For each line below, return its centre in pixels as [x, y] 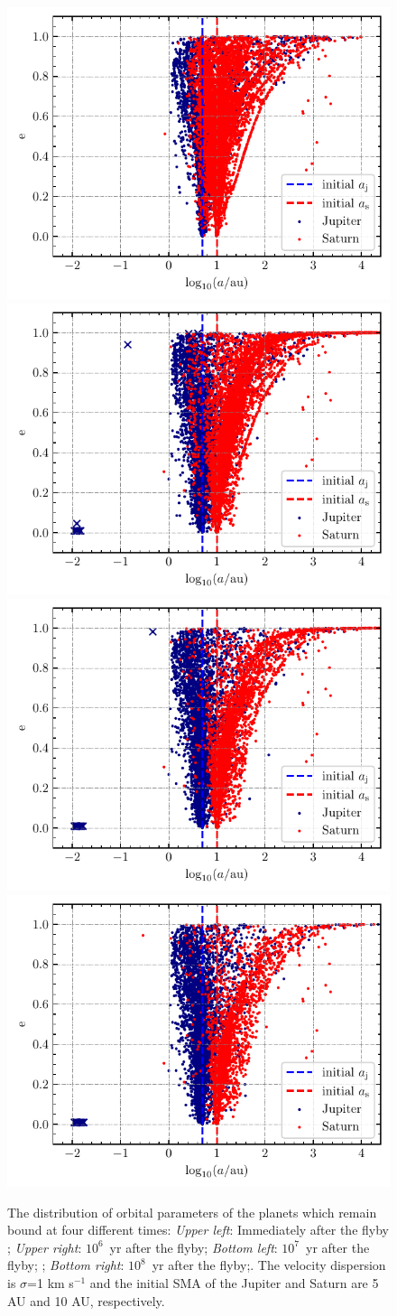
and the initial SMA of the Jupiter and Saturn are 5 [234, 1282]
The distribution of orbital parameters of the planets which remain [192, 1212]
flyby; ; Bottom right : [66, 1265]
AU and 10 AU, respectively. [86, 1300]
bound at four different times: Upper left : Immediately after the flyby [198, 1230]
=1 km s [51, 1282]
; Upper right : [45, 1247]
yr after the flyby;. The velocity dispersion [269, 1265]
